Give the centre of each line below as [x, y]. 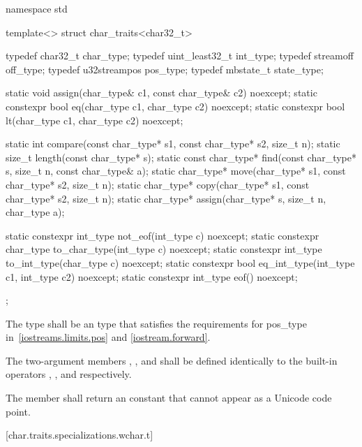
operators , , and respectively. [69, 374]
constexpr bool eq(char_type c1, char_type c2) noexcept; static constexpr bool [175, 106]
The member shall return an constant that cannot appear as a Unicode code [169, 398]
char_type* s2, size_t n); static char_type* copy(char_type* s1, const [158, 184]
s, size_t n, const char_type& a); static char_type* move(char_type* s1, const [176, 171]
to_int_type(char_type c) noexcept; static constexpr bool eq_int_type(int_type [180, 262]
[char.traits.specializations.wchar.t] [80, 435]
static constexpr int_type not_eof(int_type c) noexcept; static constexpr [163, 235]
